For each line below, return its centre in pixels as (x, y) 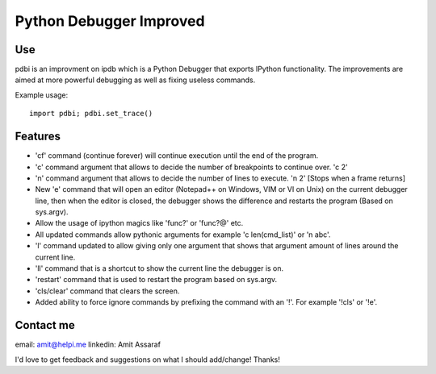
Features (38, 137)
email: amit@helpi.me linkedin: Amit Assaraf (88, 345)
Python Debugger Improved (110, 21)
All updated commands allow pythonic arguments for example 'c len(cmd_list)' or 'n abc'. (183, 235)
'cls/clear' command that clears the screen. (107, 291)
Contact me (45, 325)
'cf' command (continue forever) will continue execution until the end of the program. (177, 156)
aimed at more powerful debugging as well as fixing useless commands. (135, 80)
